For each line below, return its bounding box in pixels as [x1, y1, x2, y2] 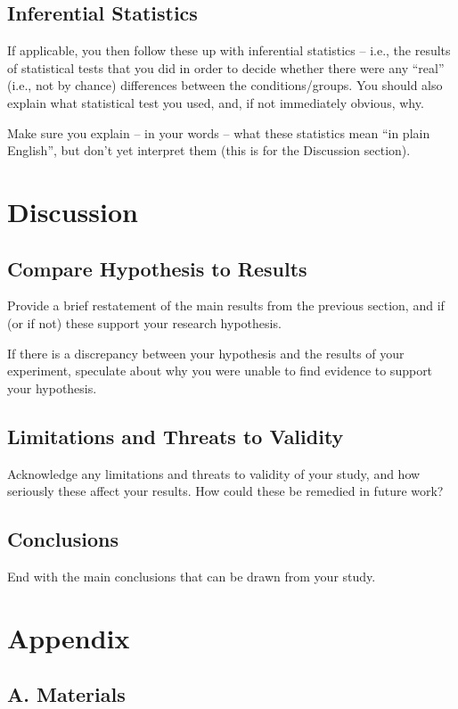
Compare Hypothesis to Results [7, 254, 307, 282]
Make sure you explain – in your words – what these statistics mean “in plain [7, 123, 430, 142]
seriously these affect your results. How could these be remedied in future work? [7, 482, 444, 500]
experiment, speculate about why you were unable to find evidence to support [7, 361, 433, 380]
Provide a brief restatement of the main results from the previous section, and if [7, 296, 445, 315]
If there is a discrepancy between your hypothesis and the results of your [7, 343, 405, 362]
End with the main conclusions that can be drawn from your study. [7, 566, 376, 585]
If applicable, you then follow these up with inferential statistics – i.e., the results [7, 41, 451, 60]
